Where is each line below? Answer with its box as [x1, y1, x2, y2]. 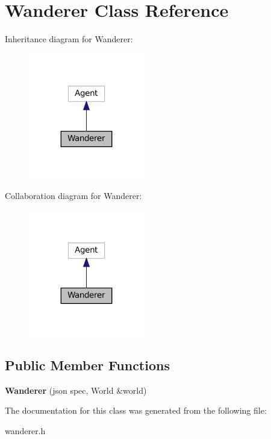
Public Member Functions [5, 355, 170, 374]
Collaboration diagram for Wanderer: [5, 189, 142, 202]
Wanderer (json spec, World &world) [5, 384, 147, 396]
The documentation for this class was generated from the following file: [5, 404, 267, 417]
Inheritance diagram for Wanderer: [5, 33, 133, 45]
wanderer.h [5, 424, 46, 437]
